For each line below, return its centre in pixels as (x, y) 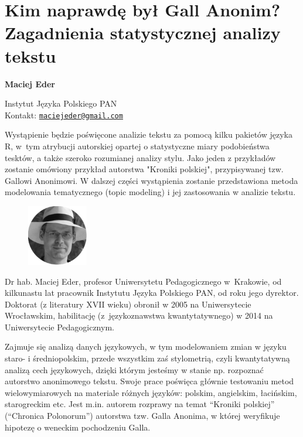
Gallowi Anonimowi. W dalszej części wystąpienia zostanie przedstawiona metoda (151, 180)
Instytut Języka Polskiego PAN (61, 103)
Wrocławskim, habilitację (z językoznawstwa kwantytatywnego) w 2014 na (139, 315)
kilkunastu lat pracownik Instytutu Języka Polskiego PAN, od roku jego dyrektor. (152, 293)
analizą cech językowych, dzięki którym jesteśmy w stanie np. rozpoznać (134, 369)
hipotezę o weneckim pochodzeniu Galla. (78, 427)
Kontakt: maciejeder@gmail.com (64, 115)
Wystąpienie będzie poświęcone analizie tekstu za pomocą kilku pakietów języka (149, 134)
